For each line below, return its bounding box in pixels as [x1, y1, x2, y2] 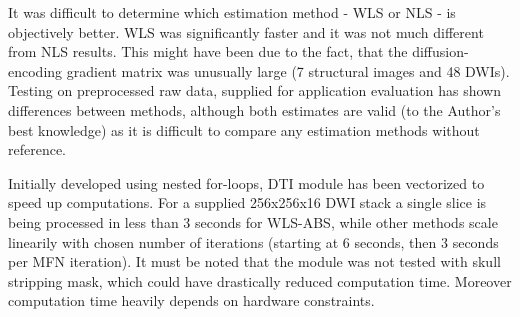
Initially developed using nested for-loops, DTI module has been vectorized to [8, 172, 485, 193]
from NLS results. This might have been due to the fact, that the [8, 41, 408, 62]
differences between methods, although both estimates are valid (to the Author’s [8, 99, 501, 120]
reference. [8, 139, 67, 160]
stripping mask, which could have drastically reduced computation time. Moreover [8, 270, 512, 291]
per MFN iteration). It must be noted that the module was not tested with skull [8, 251, 501, 272]
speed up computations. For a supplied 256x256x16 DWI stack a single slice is [8, 192, 487, 213]
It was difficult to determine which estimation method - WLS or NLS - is [8, 2, 456, 22]
